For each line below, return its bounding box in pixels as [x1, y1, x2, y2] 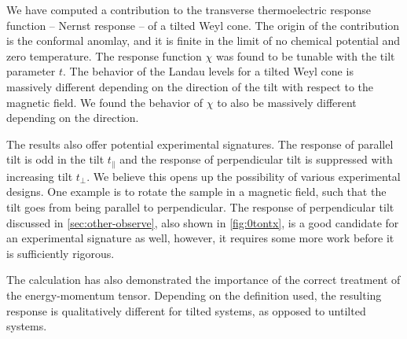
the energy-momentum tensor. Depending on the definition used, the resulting [6, 286, 382, 303]
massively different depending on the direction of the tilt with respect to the [6, 78, 374, 94]
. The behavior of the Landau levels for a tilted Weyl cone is [63, 63, 354, 79]
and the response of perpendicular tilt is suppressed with [119, 151, 393, 168]
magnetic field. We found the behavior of [6, 94, 203, 110]
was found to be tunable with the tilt [215, 47, 395, 64]
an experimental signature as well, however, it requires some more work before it [6, 230, 394, 246]
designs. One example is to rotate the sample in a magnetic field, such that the [6, 183, 387, 200]
